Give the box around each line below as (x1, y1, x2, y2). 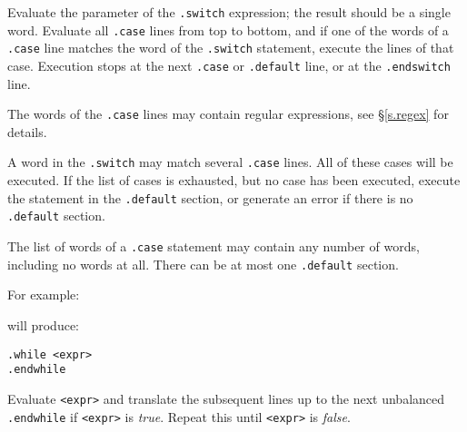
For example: (7, 285, 80, 304)
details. (7, 122, 47, 141)
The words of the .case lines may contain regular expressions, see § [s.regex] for (7, 104, 449, 123)
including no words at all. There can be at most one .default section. (7, 254, 399, 273)
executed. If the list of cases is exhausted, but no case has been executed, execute (7, 171, 461, 190)
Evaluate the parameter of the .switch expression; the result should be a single (7, 3, 451, 21)
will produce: (7, 315, 80, 334)
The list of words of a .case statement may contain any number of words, (7, 237, 420, 256)
